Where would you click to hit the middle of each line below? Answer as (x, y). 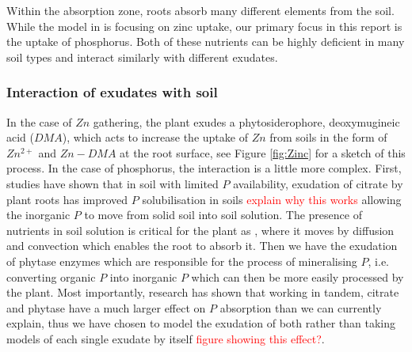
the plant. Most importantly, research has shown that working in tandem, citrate (203, 292)
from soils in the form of (328, 137)
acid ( (20, 137)
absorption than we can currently (301, 307)
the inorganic (38, 215)
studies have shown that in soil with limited (113, 183)
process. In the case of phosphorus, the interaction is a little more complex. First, (204, 168)
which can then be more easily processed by (298, 276)
